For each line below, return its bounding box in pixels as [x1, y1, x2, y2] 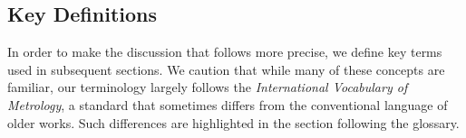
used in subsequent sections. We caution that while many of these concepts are [7, 60, 445, 78]
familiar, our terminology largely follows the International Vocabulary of [7, 78, 408, 97]
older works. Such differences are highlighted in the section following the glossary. [7, 113, 460, 132]
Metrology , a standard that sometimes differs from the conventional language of [7, 95, 448, 114]
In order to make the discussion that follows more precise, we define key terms [7, 42, 442, 61]
